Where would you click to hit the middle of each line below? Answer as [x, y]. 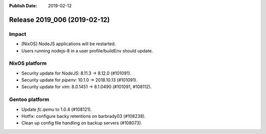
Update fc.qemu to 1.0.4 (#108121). [57, 109]
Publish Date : [23, 6]
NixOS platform [28, 63]
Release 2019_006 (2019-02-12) [60, 20]
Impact [18, 34]
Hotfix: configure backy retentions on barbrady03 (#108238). [83, 116]
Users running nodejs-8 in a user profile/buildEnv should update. [87, 51]
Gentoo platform [29, 100]
